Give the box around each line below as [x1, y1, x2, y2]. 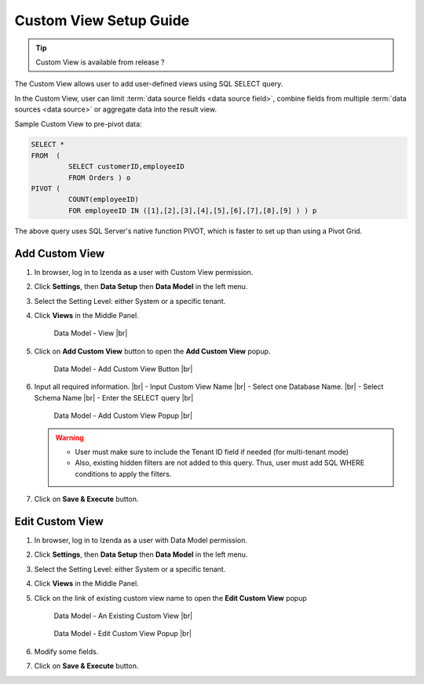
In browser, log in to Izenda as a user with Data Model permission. [34, 536, 247, 545]
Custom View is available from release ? [35, 57, 165, 67]
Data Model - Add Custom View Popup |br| [53, 411, 192, 420]
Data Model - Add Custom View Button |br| [53, 364, 193, 374]
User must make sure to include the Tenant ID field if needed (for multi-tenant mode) [75, 448, 349, 457]
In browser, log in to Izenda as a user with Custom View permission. [34, 267, 254, 276]
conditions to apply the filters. [75, 469, 172, 478]
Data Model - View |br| [53, 328, 128, 338]
